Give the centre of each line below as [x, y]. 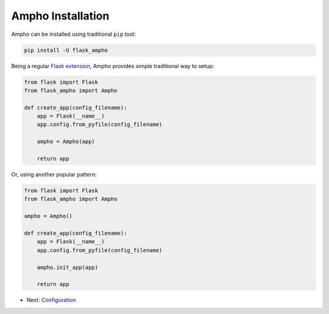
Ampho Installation [60, 16]
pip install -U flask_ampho [66, 50]
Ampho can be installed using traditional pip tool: [74, 34]
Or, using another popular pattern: [54, 174]
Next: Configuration [51, 300]
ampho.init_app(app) [68, 267]
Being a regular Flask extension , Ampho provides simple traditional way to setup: [113, 66]
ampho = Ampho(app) [66, 142]
